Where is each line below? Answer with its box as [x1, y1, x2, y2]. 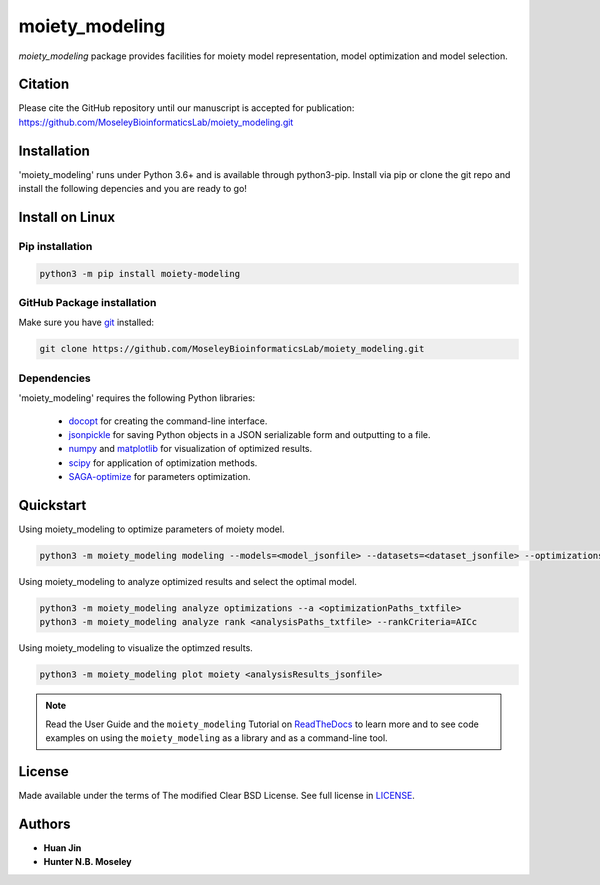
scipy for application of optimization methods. [68, 456, 258, 469]
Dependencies [18, 371, 92, 385]
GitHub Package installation [18, 296, 157, 310]
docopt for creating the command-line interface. [68, 415, 268, 427]
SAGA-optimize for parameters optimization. [68, 471, 251, 483]
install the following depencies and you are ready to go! [18, 183, 247, 195]
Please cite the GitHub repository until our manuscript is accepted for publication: [18, 102, 355, 114]
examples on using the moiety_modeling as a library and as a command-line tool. [45, 732, 389, 744]
